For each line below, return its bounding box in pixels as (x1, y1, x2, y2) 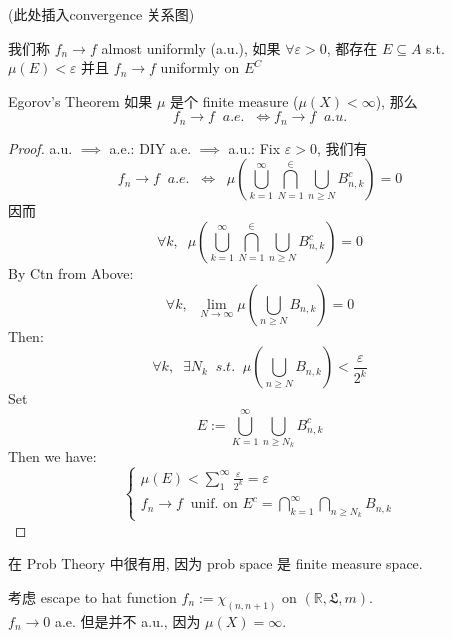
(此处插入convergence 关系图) (8, 4, 195, 24)
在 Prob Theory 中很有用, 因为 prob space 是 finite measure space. (8, 553, 423, 574)
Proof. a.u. (8, 137, 73, 158)
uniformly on (160, 57, 240, 78)
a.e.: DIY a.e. (109, 137, 192, 158)
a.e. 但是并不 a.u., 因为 (54, 610, 201, 631)
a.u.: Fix (228, 137, 281, 158)
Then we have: (8, 446, 97, 467)
